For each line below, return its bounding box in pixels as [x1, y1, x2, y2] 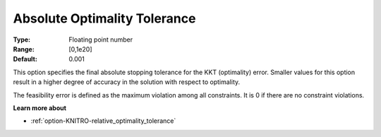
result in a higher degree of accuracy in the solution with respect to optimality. [13, 78, 241, 86]
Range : [13, 44, 35, 53]
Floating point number [68, 35, 133, 44]
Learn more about [13, 103, 67, 112]
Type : [13, 35, 31, 44]
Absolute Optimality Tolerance [13, 11, 196, 26]
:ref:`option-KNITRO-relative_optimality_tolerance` [30, 117, 176, 125]
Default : [13, 55, 38, 64]
